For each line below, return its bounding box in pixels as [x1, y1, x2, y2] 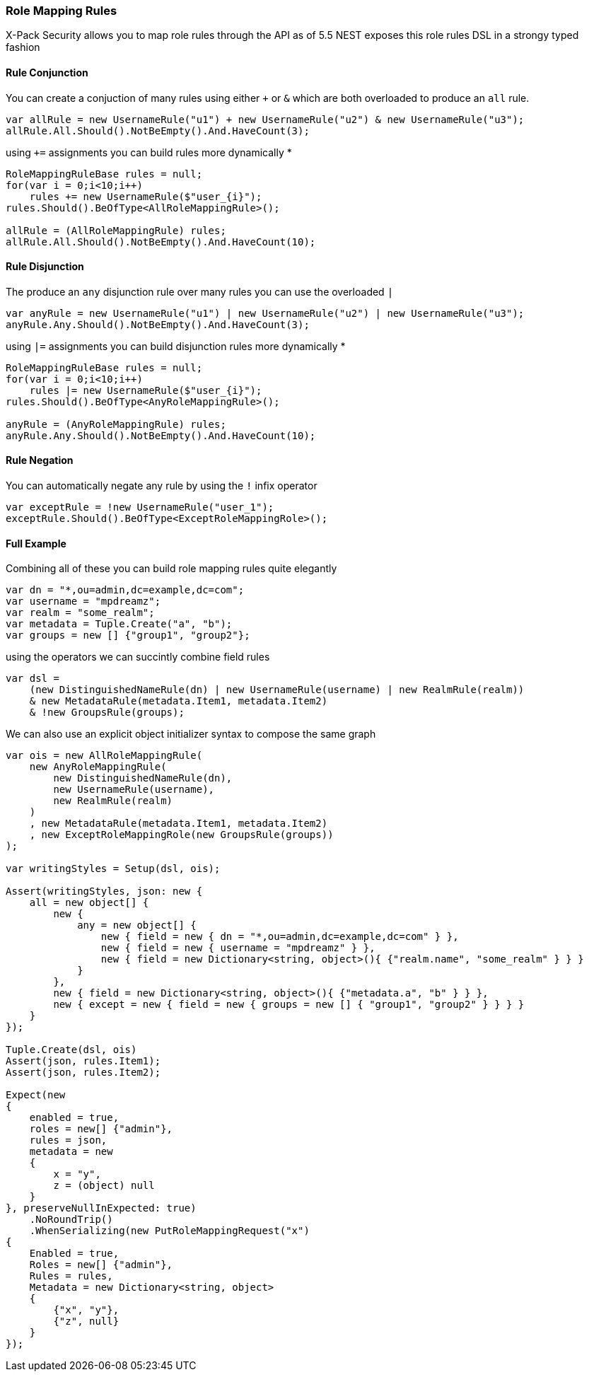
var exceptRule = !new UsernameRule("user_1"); [6, 501, 274, 513]
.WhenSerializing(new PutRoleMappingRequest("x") [29, 1225, 310, 1237]
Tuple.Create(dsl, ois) [6, 1044, 137, 1056]
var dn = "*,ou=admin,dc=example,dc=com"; [6, 584, 245, 596]
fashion [6, 41, 40, 54]
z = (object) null [53, 1180, 155, 1192]
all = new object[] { [29, 897, 149, 909]
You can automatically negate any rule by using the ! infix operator [6, 480, 317, 492]
